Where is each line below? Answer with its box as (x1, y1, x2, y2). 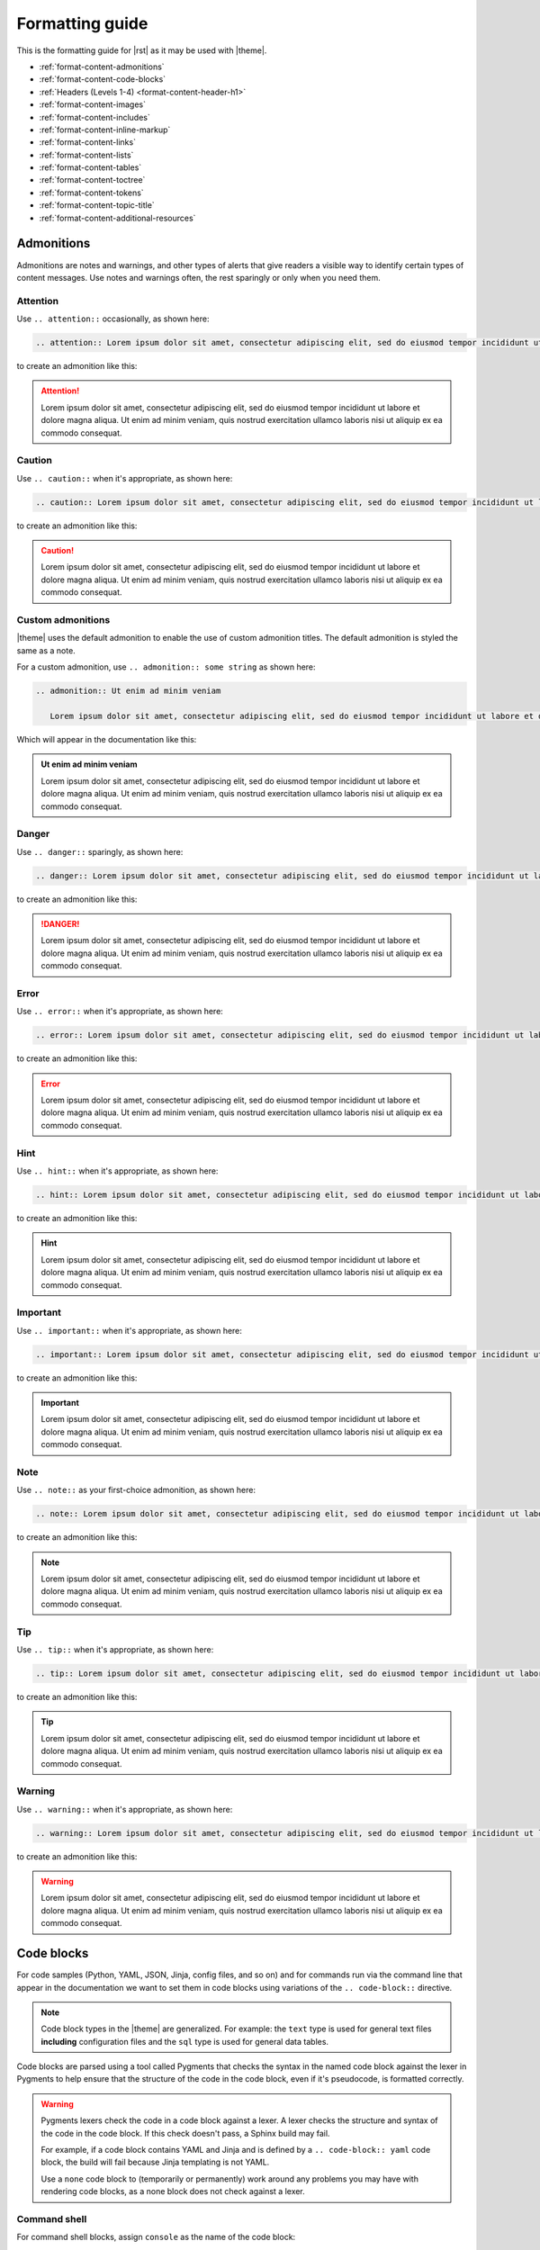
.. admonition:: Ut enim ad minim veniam (35, 686, 221, 697)
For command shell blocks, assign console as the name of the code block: (16, 2232, 296, 2243)
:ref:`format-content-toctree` (39, 175, 146, 185)
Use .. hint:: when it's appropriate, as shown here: (16, 1165, 219, 1176)
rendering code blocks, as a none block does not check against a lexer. (40, 2186, 305, 2197)
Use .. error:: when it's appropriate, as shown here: (16, 1006, 224, 1017)
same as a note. (16, 644, 76, 656)
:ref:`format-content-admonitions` (39, 61, 166, 72)
